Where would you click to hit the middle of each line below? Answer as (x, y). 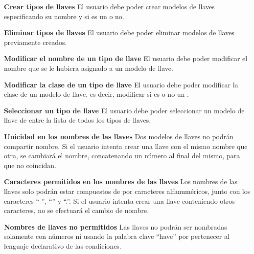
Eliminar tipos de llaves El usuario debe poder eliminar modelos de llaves (119, 32)
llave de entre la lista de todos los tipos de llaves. (78, 120)
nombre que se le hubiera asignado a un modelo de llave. (89, 68)
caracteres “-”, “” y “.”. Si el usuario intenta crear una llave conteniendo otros (119, 201)
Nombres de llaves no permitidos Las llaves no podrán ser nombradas (115, 226)
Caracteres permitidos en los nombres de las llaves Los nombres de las (121, 181)
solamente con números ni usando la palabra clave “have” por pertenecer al (117, 236)
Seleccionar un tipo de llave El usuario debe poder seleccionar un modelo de (124, 110)
